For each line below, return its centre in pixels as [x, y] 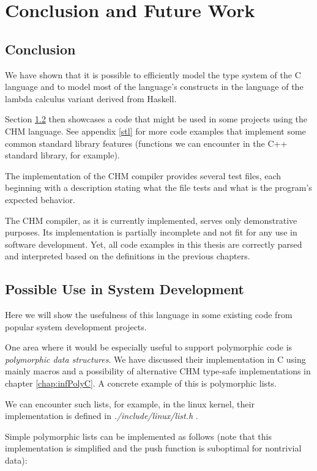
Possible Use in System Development [125, 289]
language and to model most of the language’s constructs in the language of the [154, 87]
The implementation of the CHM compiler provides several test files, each [143, 175]
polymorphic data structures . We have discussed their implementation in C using [155, 359]
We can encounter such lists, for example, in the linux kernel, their [130, 403]
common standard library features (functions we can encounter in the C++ [146, 143]
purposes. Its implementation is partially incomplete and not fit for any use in [151, 232]
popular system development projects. [76, 326]
